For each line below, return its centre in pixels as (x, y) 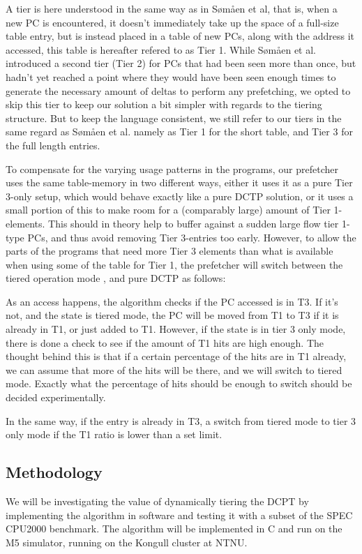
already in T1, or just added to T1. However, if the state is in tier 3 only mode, (176, 329)
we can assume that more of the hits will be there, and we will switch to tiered (174, 369)
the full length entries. (53, 145)
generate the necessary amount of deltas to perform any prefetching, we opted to (178, 90)
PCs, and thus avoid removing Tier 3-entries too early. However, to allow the (192, 237)
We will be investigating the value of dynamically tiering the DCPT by (157, 501)
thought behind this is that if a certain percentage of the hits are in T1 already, (176, 356)
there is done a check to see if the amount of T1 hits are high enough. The (165, 342)
